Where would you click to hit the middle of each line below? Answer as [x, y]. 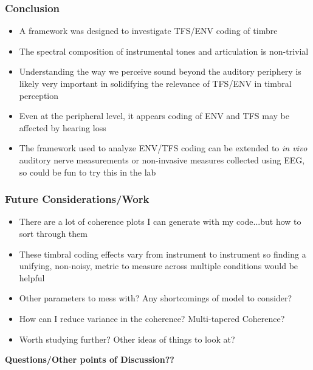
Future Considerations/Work [77, 199]
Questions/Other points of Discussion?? [90, 359]
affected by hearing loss [63, 127]
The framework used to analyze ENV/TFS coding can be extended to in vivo [163, 148]
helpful [32, 277]
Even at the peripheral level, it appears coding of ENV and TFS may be [154, 116]
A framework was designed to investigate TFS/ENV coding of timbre [148, 31]
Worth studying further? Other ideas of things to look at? [127, 339]
